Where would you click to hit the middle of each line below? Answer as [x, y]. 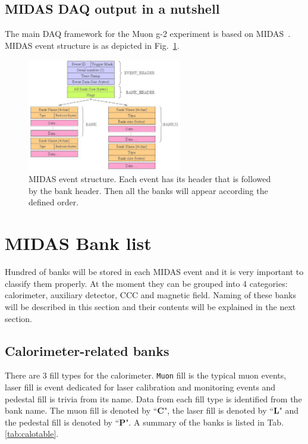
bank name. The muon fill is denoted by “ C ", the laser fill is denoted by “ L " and [152, 410]
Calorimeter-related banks [87, 350]
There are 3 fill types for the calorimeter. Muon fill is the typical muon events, [146, 375]
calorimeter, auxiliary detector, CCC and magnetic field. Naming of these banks [150, 295]
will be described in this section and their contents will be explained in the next [150, 306]
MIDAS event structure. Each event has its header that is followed [150, 179]
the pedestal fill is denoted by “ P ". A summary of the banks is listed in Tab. [144, 422]
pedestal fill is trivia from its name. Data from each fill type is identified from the [153, 398]
